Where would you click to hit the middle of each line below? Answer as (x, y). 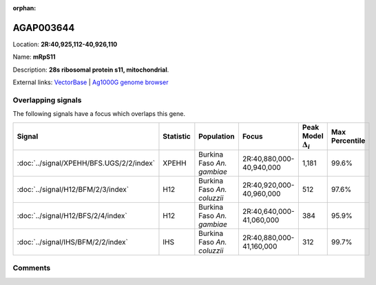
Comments (32, 268)
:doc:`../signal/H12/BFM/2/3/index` (73, 189)
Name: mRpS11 (34, 57)
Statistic (177, 136)
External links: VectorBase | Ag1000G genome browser (91, 82)
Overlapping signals (47, 100)
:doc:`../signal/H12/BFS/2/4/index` (72, 216)
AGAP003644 (44, 28)
